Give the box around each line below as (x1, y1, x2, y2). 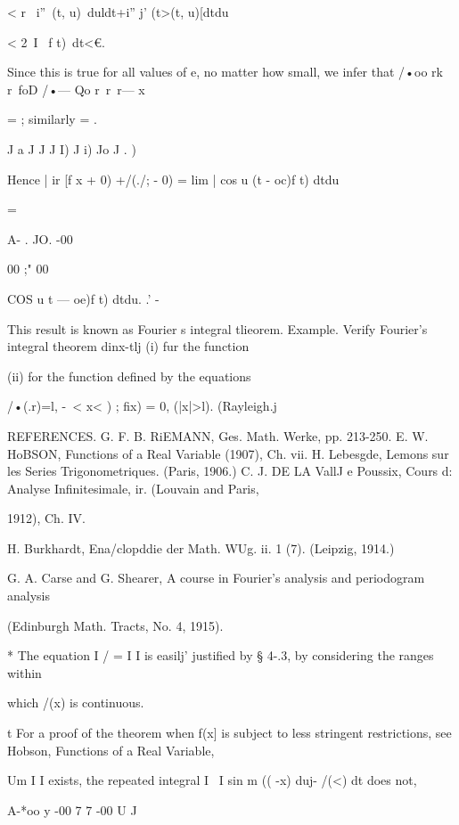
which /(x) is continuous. (7, 693, 144, 712)
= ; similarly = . (7, 110, 97, 128)
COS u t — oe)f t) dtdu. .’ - (7, 289, 160, 307)
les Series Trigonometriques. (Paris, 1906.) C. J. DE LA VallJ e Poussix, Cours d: (7, 462, 453, 480)
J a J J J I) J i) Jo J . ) (7, 139, 136, 158)
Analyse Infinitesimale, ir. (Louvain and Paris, (7, 478, 259, 497)
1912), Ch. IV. (7, 509, 86, 527)
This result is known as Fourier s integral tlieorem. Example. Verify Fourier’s (7, 319, 428, 338)
